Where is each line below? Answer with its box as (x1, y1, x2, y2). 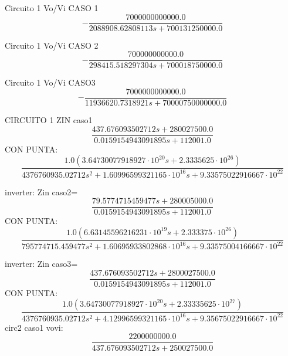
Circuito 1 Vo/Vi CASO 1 (5, 2, 99, 13)
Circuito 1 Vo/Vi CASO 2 (5, 39, 99, 51)
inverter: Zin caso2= (5, 185, 78, 198)
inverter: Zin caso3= (5, 257, 78, 270)
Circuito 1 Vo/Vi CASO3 (5, 76, 96, 89)
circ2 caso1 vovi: (5, 321, 63, 333)
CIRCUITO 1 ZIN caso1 (5, 113, 93, 126)
